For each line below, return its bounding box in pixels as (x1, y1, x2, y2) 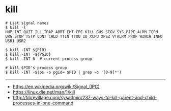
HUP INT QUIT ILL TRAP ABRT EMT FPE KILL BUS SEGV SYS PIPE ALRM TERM (5, 29, 158, 34)
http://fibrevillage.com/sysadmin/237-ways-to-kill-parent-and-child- (12, 94, 157, 100)
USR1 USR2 (5, 38, 26, 43)
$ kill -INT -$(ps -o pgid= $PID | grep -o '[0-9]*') (5, 70, 122, 75)
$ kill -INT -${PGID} (5, 52, 51, 57)
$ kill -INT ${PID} (5, 47, 47, 52)
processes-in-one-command (12, 100, 74, 106)
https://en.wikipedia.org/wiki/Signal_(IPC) (12, 83, 100, 90)
